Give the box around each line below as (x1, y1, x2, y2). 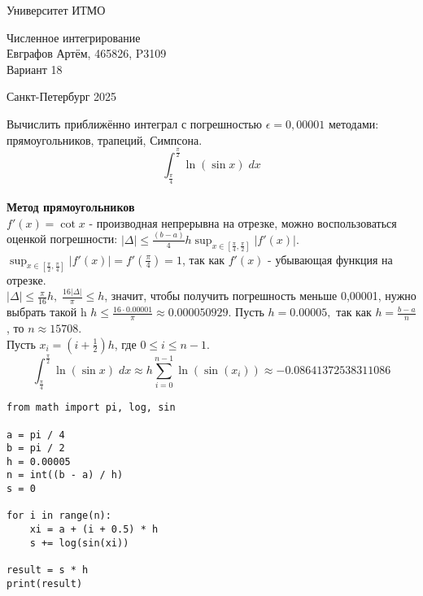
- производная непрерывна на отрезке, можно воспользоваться (89, 214, 397, 231)
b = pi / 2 (7, 442, 65, 455)
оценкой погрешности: (7, 230, 118, 247)
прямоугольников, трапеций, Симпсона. (7, 131, 203, 148)
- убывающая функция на (268, 250, 393, 268)
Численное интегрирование (7, 28, 141, 46)
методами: (328, 115, 379, 132)
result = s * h (7, 564, 89, 576)
